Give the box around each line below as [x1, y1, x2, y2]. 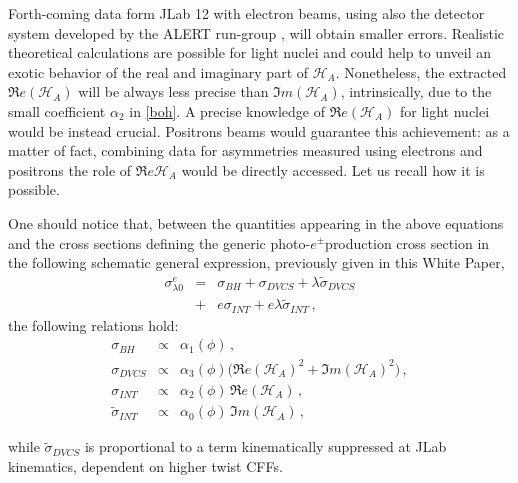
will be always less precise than [78, 81, 269, 102]
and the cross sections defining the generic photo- [8, 232, 311, 253]
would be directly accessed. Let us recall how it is [181, 159, 485, 180]
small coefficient [8, 100, 106, 121]
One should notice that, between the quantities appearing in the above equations [8, 212, 504, 233]
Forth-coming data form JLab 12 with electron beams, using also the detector [8, 3, 485, 23]
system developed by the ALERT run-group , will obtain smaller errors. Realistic [8, 22, 505, 43]
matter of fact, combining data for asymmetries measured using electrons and [8, 140, 483, 161]
